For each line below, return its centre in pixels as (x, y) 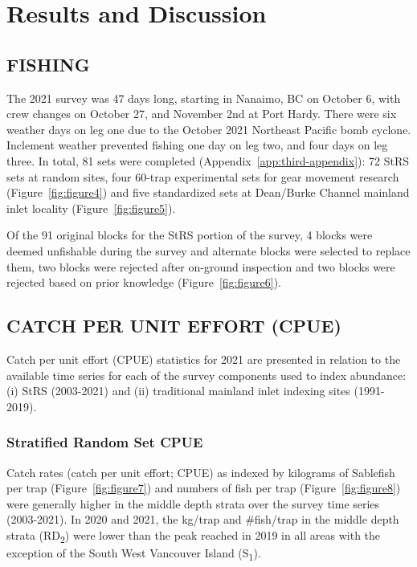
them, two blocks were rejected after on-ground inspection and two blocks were (201, 266)
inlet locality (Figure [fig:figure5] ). (91, 208)
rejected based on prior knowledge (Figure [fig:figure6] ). (144, 282)
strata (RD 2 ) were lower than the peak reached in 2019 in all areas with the (194, 536)
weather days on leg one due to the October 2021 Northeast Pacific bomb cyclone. (209, 129)
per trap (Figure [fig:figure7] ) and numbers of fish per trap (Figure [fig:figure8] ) (204, 488)
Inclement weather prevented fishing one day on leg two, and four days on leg (197, 145)
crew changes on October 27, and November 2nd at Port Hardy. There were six (202, 114)
